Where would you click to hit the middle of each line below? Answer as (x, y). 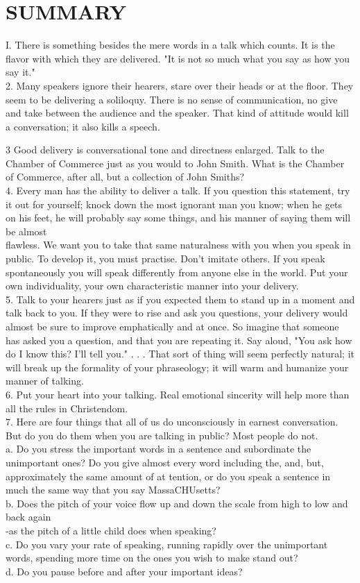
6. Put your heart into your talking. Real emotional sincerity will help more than (178, 394)
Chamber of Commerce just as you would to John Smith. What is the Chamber (175, 163)
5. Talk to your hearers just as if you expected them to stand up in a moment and (180, 299)
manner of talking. (45, 381)
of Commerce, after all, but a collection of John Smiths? (125, 177)
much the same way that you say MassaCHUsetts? (113, 490)
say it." (20, 72)
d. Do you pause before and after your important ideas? (124, 571)
